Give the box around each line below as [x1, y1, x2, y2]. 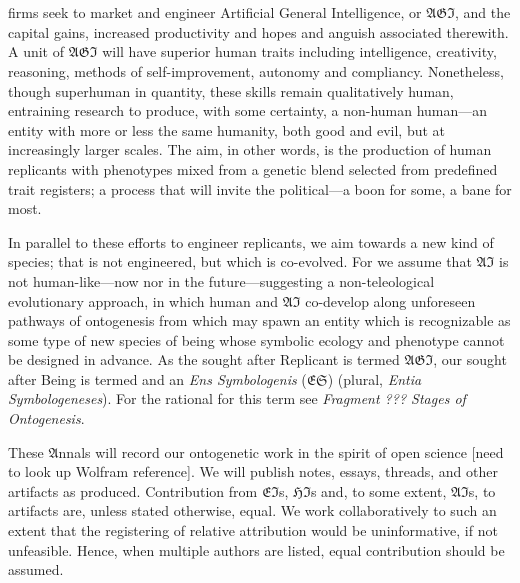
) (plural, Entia [327, 368, 422, 389]
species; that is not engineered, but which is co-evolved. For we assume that [8, 251, 472, 272]
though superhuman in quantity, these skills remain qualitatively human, [8, 80, 454, 101]
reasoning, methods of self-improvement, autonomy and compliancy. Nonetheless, [8, 60, 504, 81]
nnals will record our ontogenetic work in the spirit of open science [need [58, 441, 504, 462]
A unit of [8, 41, 65, 62]
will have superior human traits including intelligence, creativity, [102, 41, 497, 62]
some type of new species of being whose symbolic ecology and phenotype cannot [8, 329, 505, 350]
